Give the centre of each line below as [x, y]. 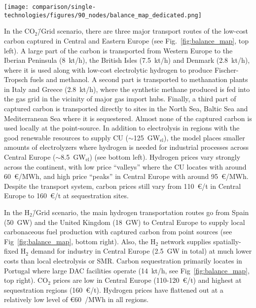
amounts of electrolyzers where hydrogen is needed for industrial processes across [127, 147]
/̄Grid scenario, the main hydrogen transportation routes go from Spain [141, 212]
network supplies [186, 241]
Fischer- [226, 69]
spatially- [227, 241]
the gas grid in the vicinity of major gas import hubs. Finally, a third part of [120, 99]
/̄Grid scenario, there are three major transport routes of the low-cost [143, 31]
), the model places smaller [204, 137]
